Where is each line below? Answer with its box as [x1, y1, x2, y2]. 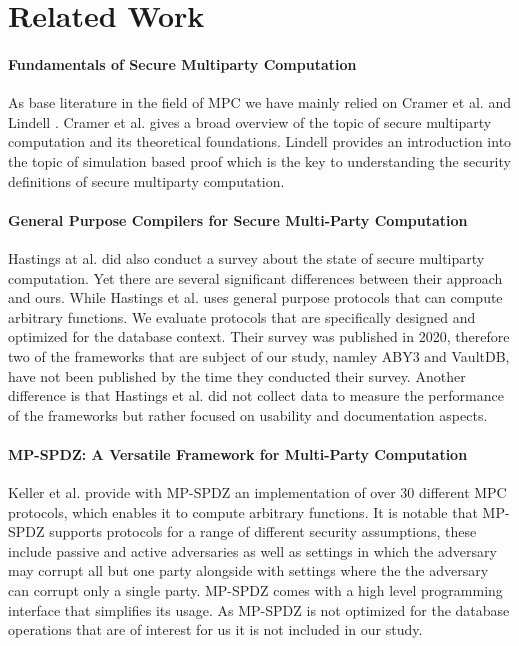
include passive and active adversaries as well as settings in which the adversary [8, 540, 497, 561]
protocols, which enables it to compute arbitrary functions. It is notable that [8, 501, 478, 522]
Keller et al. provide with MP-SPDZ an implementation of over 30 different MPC [8, 482, 507, 503]
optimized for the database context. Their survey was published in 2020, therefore [8, 326, 510, 347]
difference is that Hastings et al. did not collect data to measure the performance [8, 385, 504, 406]
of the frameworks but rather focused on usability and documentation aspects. [8, 404, 488, 425]
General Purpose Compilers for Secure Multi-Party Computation [8, 209, 468, 230]
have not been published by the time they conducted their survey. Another [8, 365, 466, 386]
